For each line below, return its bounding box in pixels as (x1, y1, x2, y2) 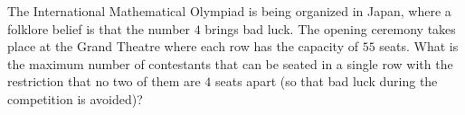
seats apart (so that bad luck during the (215, 72, 438, 91)
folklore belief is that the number (7, 19, 191, 38)
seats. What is (379, 37, 459, 56)
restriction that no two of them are (7, 72, 201, 91)
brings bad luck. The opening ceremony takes (204, 19, 456, 38)
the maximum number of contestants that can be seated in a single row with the (7, 54, 453, 73)
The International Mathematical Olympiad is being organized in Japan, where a (7, 2, 451, 20)
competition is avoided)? (7, 89, 143, 108)
